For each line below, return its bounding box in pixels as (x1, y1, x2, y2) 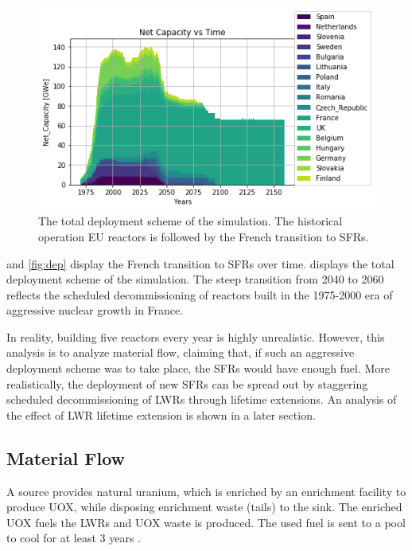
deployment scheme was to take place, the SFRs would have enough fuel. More (6, 360, 391, 377)
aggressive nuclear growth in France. (6, 302, 184, 318)
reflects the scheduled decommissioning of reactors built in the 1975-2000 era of (6, 286, 393, 303)
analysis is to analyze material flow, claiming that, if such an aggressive (6, 344, 355, 361)
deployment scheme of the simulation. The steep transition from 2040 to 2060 (6, 271, 384, 287)
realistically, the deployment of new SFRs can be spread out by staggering (6, 375, 368, 392)
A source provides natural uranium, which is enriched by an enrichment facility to (6, 483, 406, 499)
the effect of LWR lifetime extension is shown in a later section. (6, 406, 316, 423)
